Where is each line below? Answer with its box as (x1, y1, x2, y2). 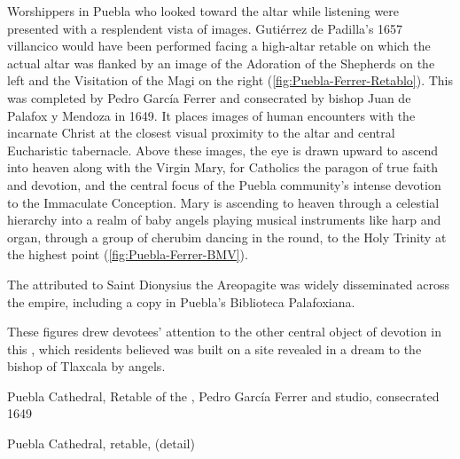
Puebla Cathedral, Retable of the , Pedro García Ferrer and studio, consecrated (7, 386, 440, 405)
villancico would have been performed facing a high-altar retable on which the (7, 36, 431, 55)
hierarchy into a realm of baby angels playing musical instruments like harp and (7, 210, 441, 229)
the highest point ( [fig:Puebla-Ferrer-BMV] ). (7, 245, 248, 264)
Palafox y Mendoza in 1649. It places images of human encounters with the (7, 106, 416, 124)
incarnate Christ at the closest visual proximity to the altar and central (7, 123, 395, 142)
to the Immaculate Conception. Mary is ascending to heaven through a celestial (7, 193, 440, 211)
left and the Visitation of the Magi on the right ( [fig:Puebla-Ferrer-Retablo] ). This (7, 71, 454, 90)
